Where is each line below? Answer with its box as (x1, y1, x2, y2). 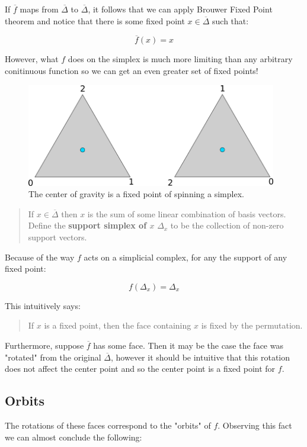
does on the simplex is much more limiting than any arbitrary (68, 53, 293, 65)
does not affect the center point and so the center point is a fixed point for (5, 362, 276, 375)
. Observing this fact (218, 419, 292, 431)
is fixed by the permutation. (201, 319, 303, 332)
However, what (5, 53, 59, 65)
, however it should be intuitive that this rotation (111, 350, 290, 363)
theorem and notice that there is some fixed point (5, 14, 185, 27)
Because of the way (5, 250, 75, 263)
